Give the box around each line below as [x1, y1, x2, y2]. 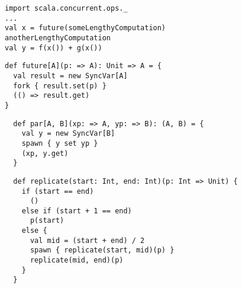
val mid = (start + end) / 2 [30, 236, 145, 245]
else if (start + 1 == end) [21, 206, 132, 215]
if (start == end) [21, 187, 94, 196]
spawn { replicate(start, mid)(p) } [30, 246, 175, 255]
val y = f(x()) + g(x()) [5, 43, 102, 52]
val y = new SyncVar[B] [21, 129, 115, 138]
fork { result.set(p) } [13, 81, 107, 90]
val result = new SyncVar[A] [13, 71, 128, 80]
